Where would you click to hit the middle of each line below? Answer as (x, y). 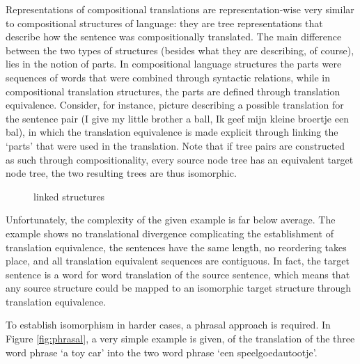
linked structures (69, 196)
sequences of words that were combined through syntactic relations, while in (168, 77)
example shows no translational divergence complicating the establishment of (170, 233)
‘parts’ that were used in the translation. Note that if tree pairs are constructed (175, 145)
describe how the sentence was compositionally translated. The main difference (174, 37)
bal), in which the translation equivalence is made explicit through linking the (172, 132)
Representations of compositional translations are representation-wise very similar (180, 9)
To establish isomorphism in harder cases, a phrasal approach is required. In (168, 325)
